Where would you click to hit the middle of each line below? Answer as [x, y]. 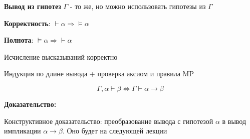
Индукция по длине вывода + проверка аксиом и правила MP [99, 74]
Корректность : [27, 23]
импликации [23, 131]
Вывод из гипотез [33, 6]
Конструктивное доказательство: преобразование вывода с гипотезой [109, 121]
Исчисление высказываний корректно [61, 56]
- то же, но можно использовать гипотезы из [138, 6]
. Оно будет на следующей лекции [115, 131]
